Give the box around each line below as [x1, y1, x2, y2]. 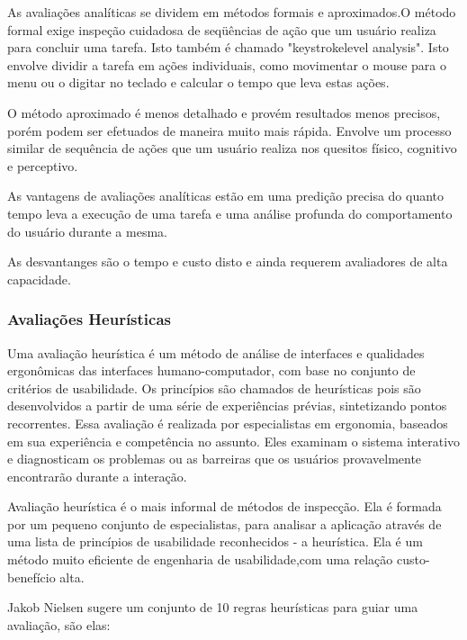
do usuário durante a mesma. [7, 221, 167, 240]
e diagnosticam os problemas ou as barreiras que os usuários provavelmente [7, 449, 422, 468]
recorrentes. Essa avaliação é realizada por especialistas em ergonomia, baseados [7, 413, 448, 432]
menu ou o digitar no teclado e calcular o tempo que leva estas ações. [7, 73, 390, 92]
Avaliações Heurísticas [7, 308, 171, 330]
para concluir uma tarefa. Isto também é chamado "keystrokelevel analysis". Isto [7, 38, 449, 57]
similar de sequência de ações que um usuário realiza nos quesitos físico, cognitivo [7, 139, 457, 158]
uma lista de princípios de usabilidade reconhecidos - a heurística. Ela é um [7, 532, 423, 551]
